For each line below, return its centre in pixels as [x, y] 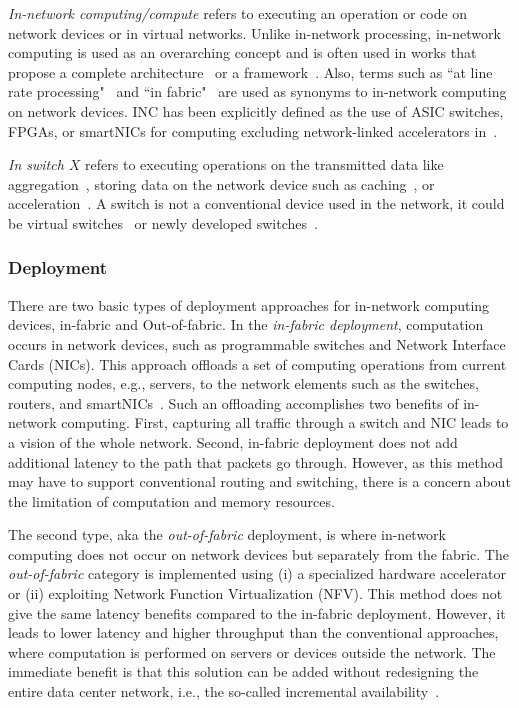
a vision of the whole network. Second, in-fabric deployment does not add [233, 441]
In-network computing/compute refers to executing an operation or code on [238, 13]
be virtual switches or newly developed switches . [163, 222]
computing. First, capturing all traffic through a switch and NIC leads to [285, 422]
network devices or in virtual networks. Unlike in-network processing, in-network [254, 32]
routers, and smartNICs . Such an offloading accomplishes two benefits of [233, 402]
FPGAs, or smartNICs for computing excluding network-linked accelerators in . [253, 130]
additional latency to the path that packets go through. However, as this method [255, 461]
